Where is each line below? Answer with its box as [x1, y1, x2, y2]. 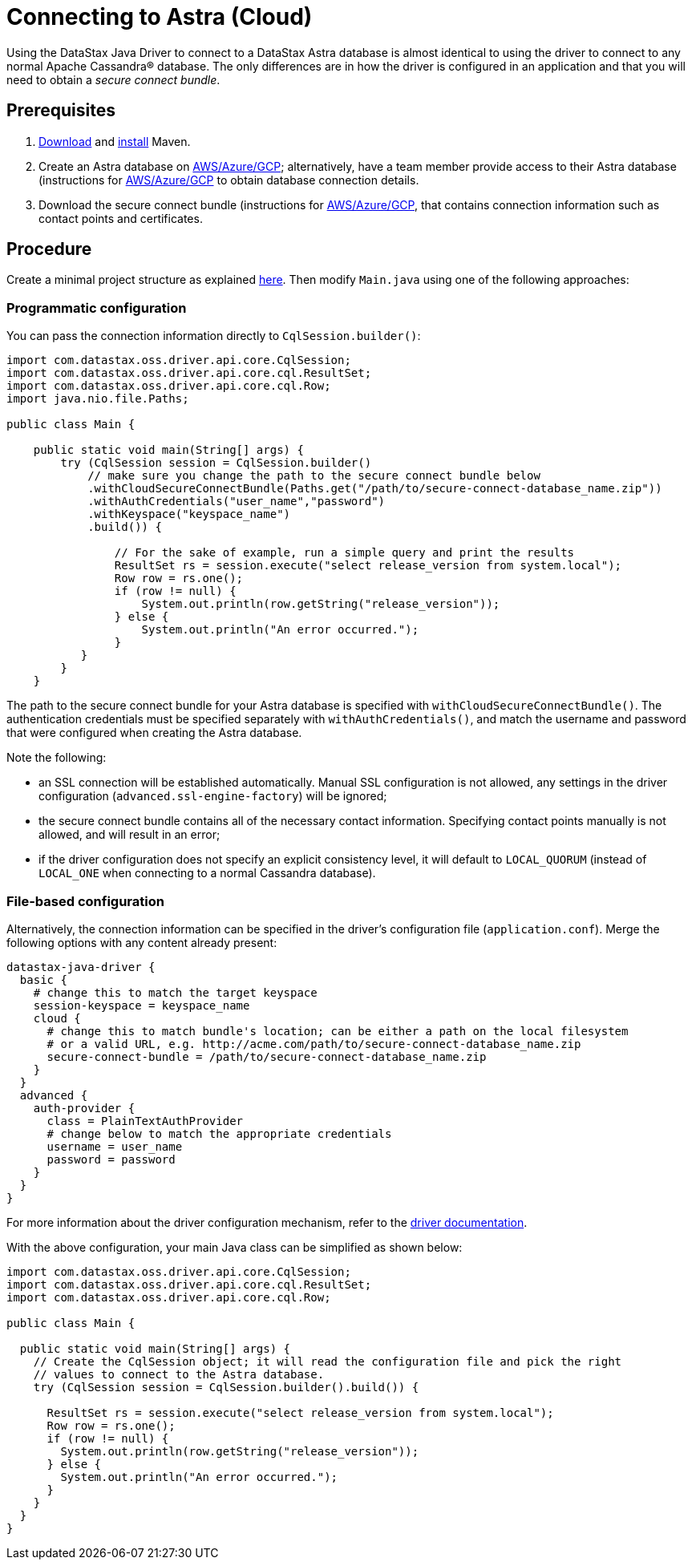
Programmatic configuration [6, 299, 187, 316]
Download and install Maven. [38, 134, 191, 148]
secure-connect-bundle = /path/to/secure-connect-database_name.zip [47, 1050, 487, 1063]
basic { [19, 973, 67, 986]
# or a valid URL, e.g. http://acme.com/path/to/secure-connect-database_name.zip [47, 1037, 581, 1050]
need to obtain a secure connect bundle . [6, 72, 221, 87]
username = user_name [47, 1139, 183, 1153]
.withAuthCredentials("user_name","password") [87, 495, 386, 508]
